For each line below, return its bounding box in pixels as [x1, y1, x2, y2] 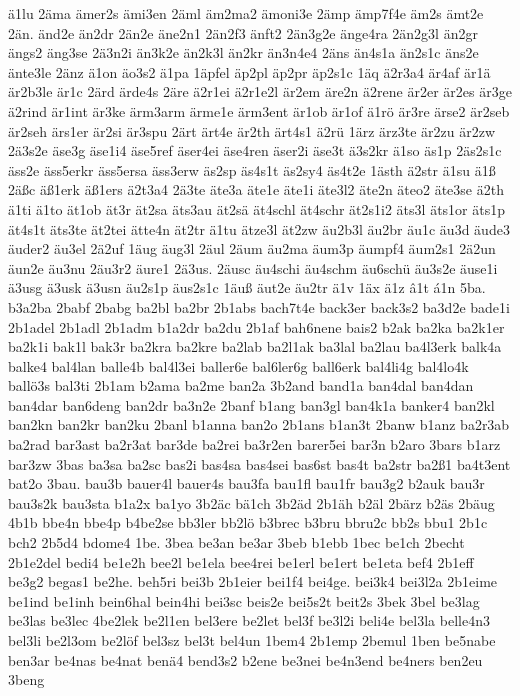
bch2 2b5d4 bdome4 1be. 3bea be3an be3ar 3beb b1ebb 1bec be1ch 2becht [8, 532, 465, 553]
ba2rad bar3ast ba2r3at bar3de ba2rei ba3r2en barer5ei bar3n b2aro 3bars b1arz [8, 434, 501, 455]
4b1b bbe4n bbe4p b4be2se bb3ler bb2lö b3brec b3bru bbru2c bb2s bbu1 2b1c [8, 512, 488, 533]
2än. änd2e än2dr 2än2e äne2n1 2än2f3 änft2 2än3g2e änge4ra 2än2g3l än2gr [8, 22, 478, 43]
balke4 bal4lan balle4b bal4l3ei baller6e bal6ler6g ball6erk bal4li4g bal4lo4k [8, 355, 469, 376]
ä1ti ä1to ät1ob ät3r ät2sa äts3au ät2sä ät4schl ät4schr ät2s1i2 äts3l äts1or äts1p [8, 198, 505, 219]
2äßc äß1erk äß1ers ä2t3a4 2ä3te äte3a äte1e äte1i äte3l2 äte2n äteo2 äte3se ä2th [8, 179, 504, 200]
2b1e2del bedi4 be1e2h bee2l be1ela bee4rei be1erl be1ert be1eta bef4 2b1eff [8, 551, 474, 572]
